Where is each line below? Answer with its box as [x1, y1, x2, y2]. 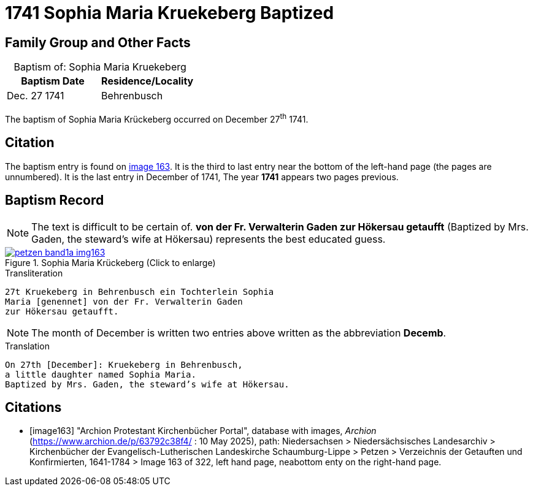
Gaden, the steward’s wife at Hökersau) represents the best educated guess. [31, 232, 386, 245]
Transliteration [5, 267, 63, 278]
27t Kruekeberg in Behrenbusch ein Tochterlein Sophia [5, 286, 274, 297]
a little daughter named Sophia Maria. [5, 369, 196, 379]
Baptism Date [21, 75, 85, 88]
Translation [5, 340, 50, 351]
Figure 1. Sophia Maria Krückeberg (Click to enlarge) [5, 257, 216, 268]
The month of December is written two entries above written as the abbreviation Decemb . [31, 326, 447, 339]
